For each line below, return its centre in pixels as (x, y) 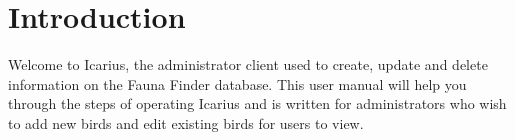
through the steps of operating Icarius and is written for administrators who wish (257, 103)
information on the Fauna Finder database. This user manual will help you (237, 83)
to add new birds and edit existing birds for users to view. (186, 122)
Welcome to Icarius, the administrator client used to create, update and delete (248, 64)
